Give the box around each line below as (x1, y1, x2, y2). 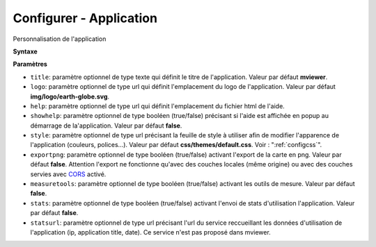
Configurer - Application (13, 10, 158, 26)
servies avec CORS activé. (30, 170, 107, 178)
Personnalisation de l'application (13, 35, 107, 43)
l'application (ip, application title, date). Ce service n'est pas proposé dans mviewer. (30, 228, 271, 236)
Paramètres (13, 60, 48, 69)
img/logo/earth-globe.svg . (30, 92, 110, 101)
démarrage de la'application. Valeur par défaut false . (30, 121, 182, 130)
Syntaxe (13, 47, 38, 56)
